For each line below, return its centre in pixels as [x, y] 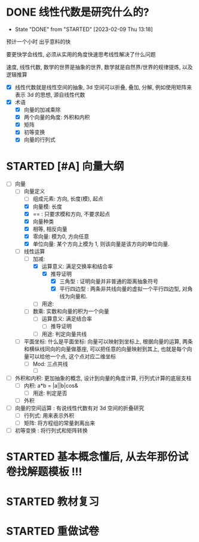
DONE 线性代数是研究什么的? [78, 12]
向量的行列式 [39, 140]
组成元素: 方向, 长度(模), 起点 [68, 199]
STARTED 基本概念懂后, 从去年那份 [92, 457]
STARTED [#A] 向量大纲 [65, 166]
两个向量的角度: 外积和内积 [57, 117]
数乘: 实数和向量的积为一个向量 [71, 311]
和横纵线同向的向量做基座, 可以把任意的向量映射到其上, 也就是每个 [105, 349]
